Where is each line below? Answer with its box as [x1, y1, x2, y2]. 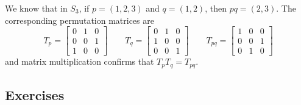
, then [205, 2, 227, 14]
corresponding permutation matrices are [5, 13, 154, 26]
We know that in [5, 2, 68, 14]
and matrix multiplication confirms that [5, 55, 154, 68]
